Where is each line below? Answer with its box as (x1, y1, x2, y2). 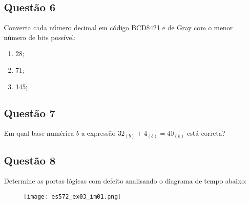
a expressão (81, 128, 116, 138)
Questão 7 (4, 105, 56, 120)
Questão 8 (4, 153, 56, 168)
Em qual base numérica (4, 128, 74, 138)
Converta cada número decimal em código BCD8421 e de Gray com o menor (4, 22, 233, 33)
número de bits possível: (4, 32, 76, 42)
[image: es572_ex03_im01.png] (23, 193, 122, 200)
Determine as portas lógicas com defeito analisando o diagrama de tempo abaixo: (4, 176, 247, 186)
